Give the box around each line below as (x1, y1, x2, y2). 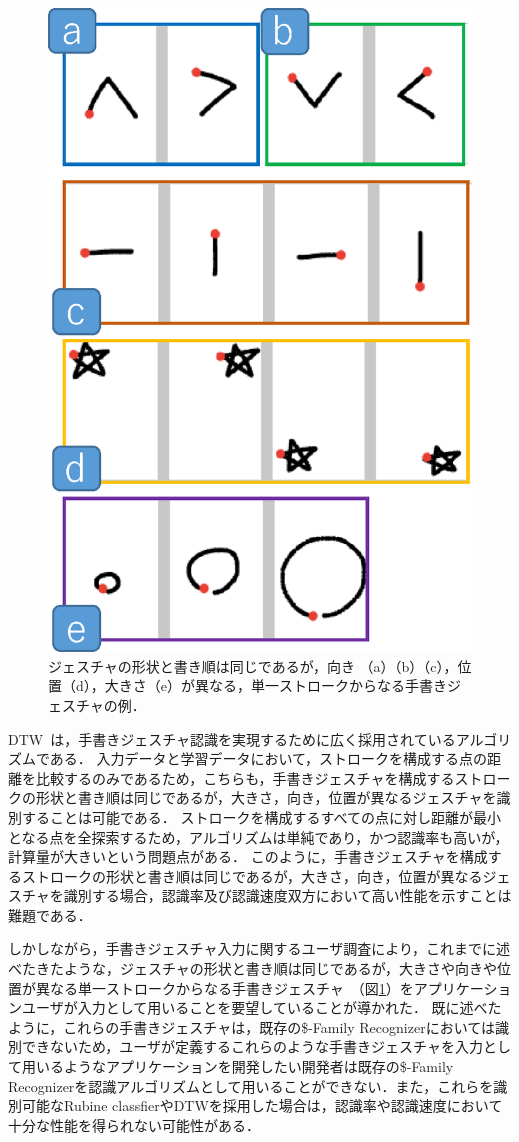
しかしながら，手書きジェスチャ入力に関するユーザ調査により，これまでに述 (8, 938, 510, 959)
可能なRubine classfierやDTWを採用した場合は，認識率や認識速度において (21, 1095, 503, 1116)
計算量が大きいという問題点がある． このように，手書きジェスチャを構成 (8, 846, 488, 867)
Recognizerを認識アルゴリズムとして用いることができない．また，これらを (8, 1075, 494, 1096)
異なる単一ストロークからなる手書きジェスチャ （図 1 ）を (35, 977, 414, 998)
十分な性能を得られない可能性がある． (8, 1114, 260, 1135)
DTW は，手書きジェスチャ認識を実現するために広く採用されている (8, 728, 456, 749)
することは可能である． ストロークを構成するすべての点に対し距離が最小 (21, 806, 501, 827)
